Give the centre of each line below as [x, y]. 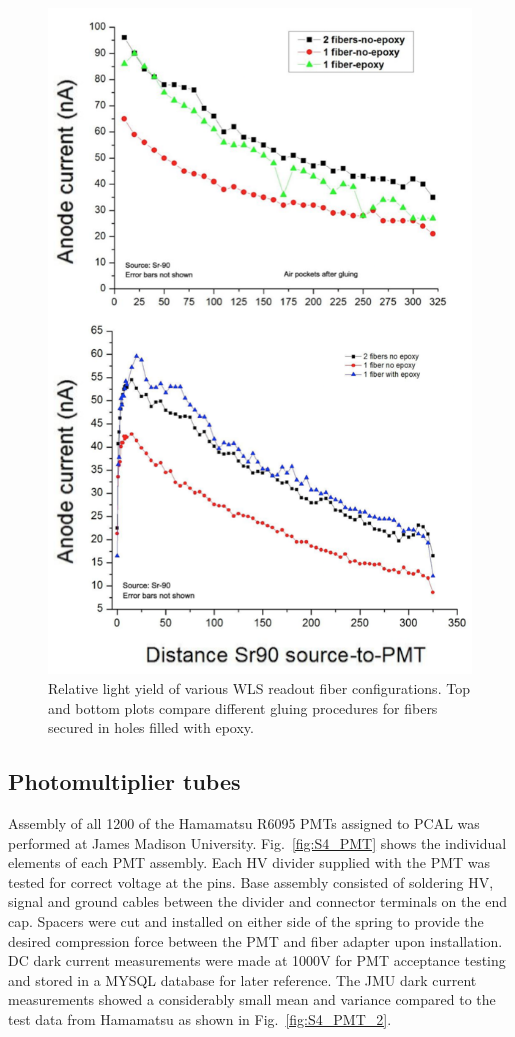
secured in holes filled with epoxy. [151, 727]
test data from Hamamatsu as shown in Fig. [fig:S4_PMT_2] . [200, 1018]
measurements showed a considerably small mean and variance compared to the [252, 999]
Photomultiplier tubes [124, 781]
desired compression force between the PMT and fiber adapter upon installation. [255, 940]
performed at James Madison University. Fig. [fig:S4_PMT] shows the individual [257, 842]
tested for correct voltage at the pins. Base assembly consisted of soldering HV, [251, 881]
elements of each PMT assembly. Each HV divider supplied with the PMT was [249, 862]
